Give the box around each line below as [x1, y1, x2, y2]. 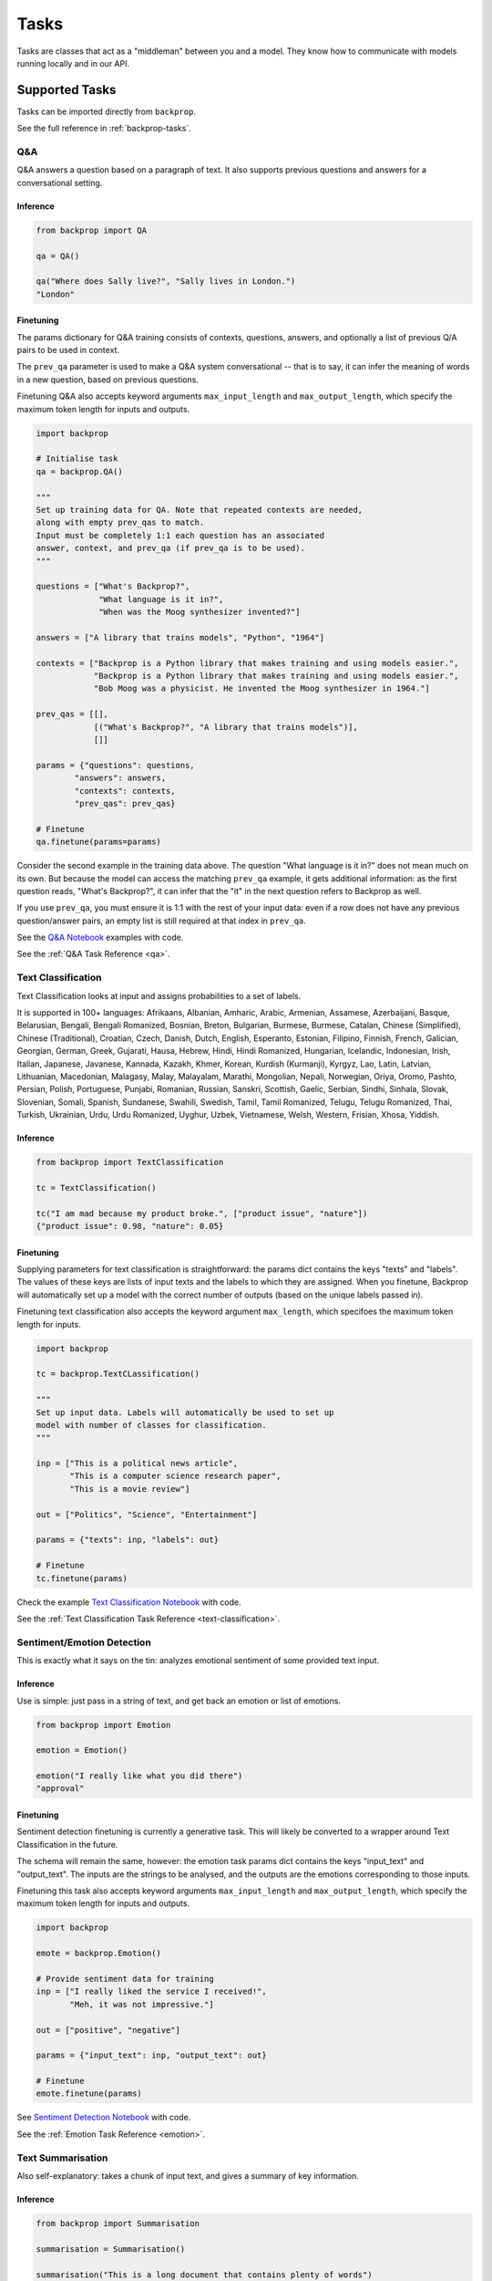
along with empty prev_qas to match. [36, 517, 205, 528]
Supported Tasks [16, 82, 117, 98]
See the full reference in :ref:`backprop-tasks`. [16, 123, 191, 134]
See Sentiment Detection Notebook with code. [16, 2112, 191, 2123]
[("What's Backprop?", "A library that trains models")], [93, 722, 359, 732]
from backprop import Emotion [36, 1720, 171, 1730]
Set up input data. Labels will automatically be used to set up [36, 1407, 334, 1418]
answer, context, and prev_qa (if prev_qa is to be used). [36, 543, 305, 554]
